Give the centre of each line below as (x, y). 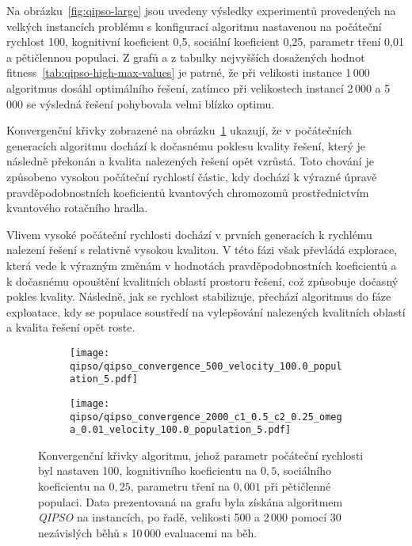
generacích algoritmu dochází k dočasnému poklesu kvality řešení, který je (186, 145)
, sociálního (304, 470)
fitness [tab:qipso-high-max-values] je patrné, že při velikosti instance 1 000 (188, 72)
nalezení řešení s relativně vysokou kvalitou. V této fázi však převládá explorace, (202, 250)
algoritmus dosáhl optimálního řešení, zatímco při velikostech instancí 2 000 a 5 (198, 87)
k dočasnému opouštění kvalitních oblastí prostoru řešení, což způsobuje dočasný (202, 281)
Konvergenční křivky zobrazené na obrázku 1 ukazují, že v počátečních (179, 130)
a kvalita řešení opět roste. (71, 327)
